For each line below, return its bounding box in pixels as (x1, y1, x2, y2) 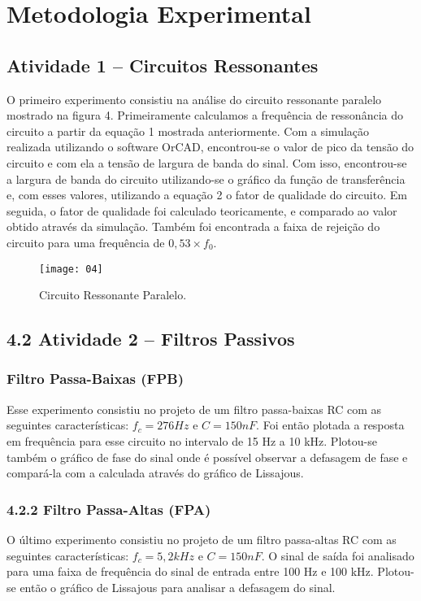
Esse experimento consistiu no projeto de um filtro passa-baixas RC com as (7, 400, 382, 417)
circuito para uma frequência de (7, 233, 165, 250)
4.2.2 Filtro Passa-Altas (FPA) (7, 499, 211, 519)
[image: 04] (39, 263, 103, 275)
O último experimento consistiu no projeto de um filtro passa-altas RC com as (7, 530, 397, 547)
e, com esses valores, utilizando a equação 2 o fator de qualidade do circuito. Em (7, 186, 407, 203)
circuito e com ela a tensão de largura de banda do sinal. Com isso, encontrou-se (7, 154, 407, 171)
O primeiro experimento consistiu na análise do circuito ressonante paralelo (7, 90, 382, 107)
